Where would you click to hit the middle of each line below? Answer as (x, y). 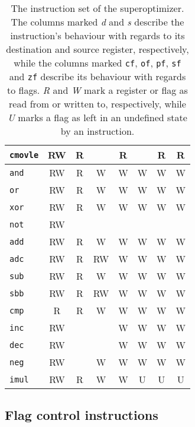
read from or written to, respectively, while (97, 104)
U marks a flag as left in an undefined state (97, 117)
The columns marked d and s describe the (97, 22)
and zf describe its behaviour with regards (97, 76)
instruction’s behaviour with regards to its (97, 35)
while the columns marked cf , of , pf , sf (97, 63)
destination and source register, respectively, (97, 49)
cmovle (24, 155)
